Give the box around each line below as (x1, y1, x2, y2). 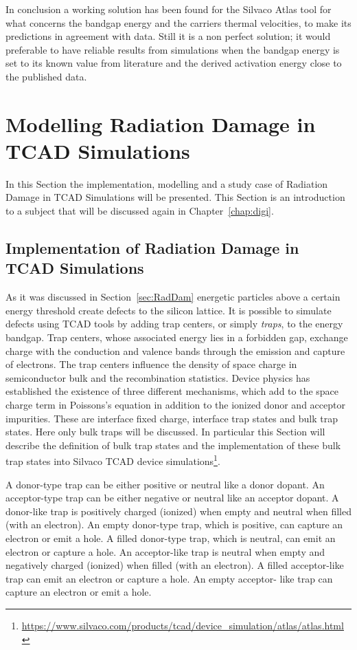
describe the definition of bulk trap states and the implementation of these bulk (5, 437, 341, 452)
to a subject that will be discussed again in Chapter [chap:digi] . (5, 204, 274, 218)
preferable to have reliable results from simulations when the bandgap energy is (5, 42, 340, 56)
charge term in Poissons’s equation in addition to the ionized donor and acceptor (5, 398, 345, 411)
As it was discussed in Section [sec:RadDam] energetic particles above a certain (5, 290, 341, 304)
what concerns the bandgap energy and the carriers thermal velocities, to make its (5, 15, 352, 30)
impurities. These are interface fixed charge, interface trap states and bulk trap (5, 411, 338, 425)
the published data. (5, 69, 87, 83)
